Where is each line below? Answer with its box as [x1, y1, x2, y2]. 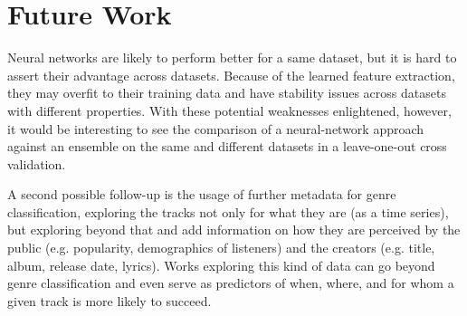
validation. [7, 154, 66, 173]
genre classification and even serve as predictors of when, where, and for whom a [7, 273, 454, 292]
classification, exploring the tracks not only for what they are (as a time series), [7, 202, 449, 221]
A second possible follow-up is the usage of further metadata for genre [7, 185, 396, 204]
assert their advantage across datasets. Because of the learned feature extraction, [7, 65, 455, 84]
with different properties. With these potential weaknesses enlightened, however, [7, 101, 452, 120]
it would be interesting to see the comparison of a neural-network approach [7, 119, 424, 138]
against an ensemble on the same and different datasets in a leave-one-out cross [7, 137, 447, 156]
